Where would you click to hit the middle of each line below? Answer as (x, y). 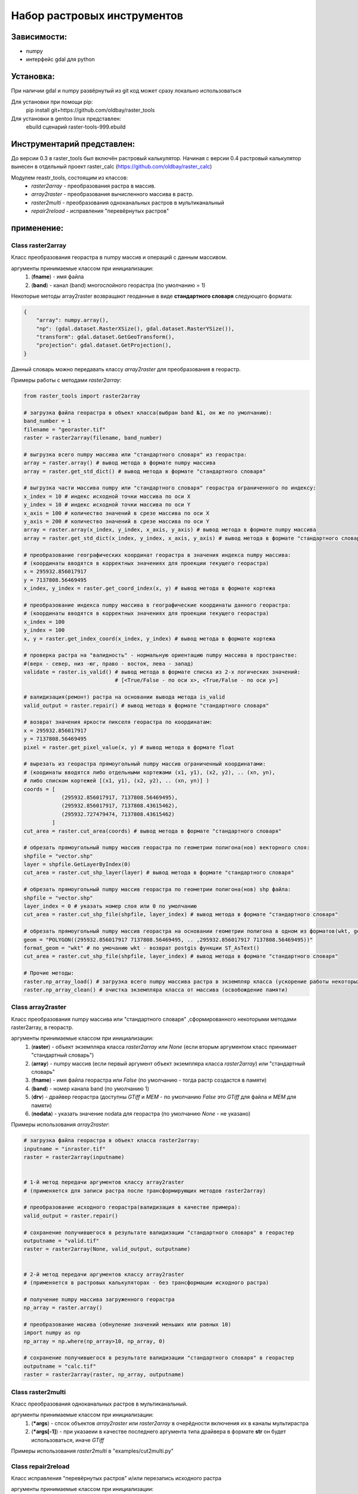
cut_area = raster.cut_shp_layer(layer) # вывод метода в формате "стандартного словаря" (159, 873)
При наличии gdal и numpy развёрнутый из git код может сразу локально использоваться (126, 91)
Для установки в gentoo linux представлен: (66, 118)
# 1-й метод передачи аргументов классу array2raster (104, 1182)
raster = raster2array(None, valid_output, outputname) (107, 1249)
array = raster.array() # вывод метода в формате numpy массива (120, 463)
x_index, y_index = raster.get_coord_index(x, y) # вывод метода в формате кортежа (149, 588)
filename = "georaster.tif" (64, 429)
